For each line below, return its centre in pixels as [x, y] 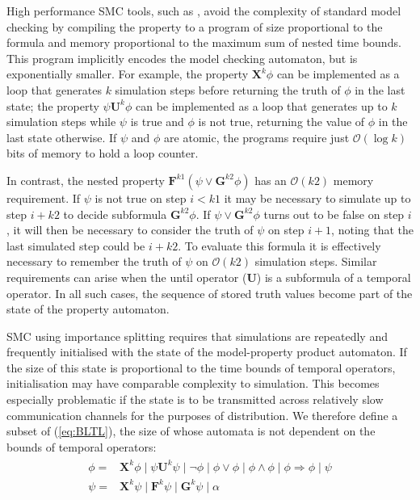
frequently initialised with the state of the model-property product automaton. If [207, 352]
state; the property [53, 105]
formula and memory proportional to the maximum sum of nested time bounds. [204, 42]
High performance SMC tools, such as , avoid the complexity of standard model [204, 11]
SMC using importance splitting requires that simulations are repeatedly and [197, 336]
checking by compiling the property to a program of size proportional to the [195, 26]
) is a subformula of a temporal [334, 277]
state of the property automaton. [88, 309]
